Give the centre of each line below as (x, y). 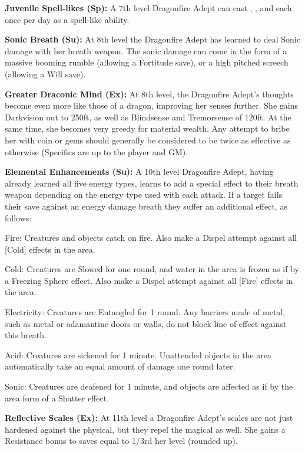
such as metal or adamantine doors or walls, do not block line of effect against (146, 323)
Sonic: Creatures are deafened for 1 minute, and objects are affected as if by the (149, 386)
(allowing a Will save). (45, 73)
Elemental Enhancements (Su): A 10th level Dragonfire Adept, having (139, 171)
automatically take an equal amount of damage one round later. (120, 366)
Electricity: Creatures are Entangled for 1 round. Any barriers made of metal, (145, 312)
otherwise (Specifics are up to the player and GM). (97, 151)
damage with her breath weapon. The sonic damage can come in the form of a (146, 50)
